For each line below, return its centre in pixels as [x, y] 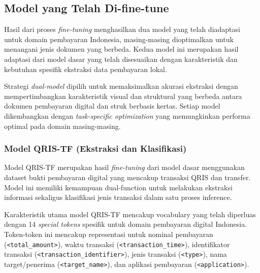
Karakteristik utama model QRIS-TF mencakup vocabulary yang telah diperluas [130, 214]
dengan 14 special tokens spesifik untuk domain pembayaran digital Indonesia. [126, 224]
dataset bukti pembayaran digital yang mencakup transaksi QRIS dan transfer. [127, 177]
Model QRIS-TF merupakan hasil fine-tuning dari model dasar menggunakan [124, 167]
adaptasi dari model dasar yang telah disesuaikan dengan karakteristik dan [121, 59]
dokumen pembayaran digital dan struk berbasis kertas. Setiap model [112, 106]
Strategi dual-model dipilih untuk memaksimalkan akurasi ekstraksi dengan [121, 86]
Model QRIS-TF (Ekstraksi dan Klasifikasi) [95, 148]
